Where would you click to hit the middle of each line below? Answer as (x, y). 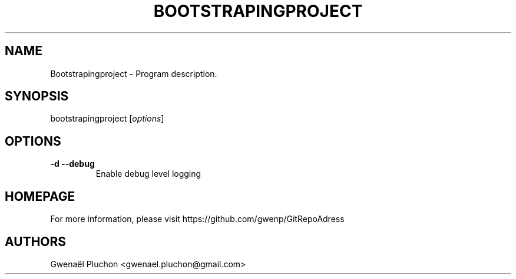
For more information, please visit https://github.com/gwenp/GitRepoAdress (197, 219)
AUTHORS (36, 241)
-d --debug (72, 164)
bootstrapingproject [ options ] (107, 119)
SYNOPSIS (37, 96)
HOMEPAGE (40, 196)
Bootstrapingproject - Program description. (134, 73)
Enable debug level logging (148, 174)
